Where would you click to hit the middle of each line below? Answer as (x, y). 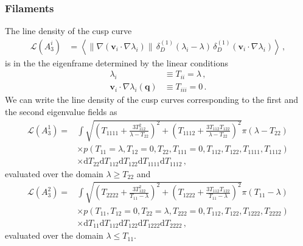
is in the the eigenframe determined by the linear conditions (117, 62)
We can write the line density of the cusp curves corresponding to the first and (152, 100)
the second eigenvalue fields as (61, 111)
